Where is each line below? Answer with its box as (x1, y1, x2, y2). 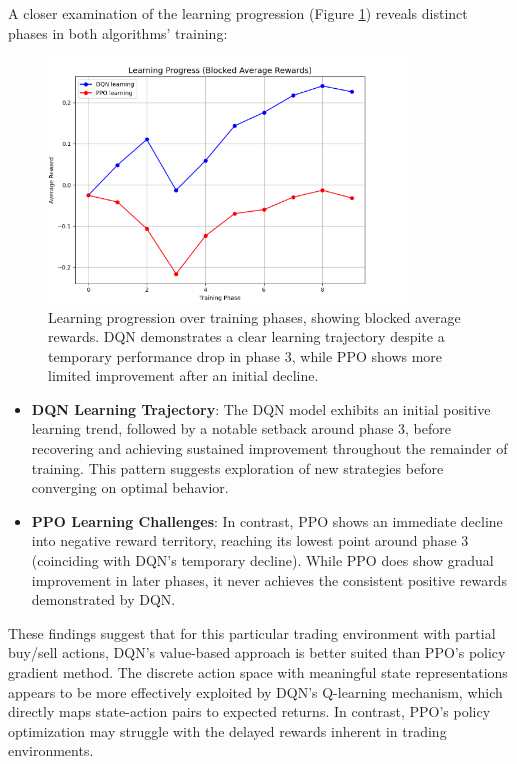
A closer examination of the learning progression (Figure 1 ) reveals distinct (8, 3, 468, 23)
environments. (8, 740, 94, 761)
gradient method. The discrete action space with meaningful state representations (8, 662, 508, 683)
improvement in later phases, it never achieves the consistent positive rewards (31, 569, 507, 590)
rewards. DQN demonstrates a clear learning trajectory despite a (48, 326, 445, 347)
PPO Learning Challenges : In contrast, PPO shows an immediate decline (31, 510, 503, 531)
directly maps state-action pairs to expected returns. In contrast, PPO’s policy (8, 701, 491, 722)
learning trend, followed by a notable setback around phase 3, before (31, 418, 451, 439)
